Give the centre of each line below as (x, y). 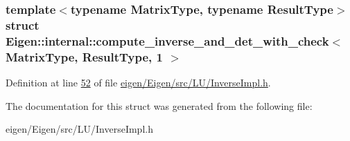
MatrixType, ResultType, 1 (84, 56)
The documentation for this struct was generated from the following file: (159, 105)
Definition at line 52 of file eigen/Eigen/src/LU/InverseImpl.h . (138, 82)
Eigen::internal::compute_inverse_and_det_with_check (167, 40)
